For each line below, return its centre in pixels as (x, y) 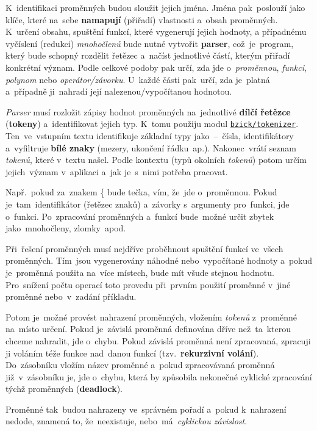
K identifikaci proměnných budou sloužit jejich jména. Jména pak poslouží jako (155, 7)
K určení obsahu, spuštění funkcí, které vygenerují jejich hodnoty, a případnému (156, 31)
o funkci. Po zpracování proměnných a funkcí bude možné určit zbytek (140, 216)
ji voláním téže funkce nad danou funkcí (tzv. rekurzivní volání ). (132, 353)
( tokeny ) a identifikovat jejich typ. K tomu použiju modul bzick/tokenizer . (152, 124)
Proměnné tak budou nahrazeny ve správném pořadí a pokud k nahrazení (146, 409)
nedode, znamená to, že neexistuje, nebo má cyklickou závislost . (126, 421)
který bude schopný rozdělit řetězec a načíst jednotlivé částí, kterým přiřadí (148, 55)
